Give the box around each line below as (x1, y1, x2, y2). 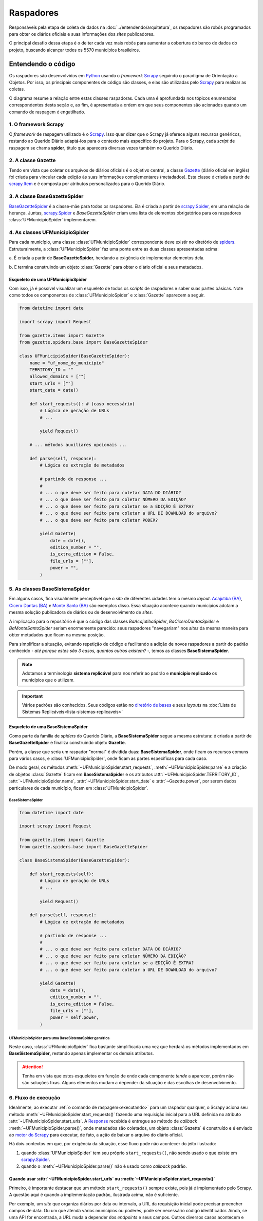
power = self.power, (50, 1015, 99, 1020)
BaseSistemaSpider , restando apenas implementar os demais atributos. (9, 1051, 154, 1056)
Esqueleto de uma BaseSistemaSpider (9, 724, 88, 730)
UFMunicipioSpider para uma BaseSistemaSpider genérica (9, 1036, 110, 1041)
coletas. (9, 86, 25, 92)
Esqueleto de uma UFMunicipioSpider (9, 276, 87, 282)
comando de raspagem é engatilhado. (9, 109, 85, 115)
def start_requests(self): (29, 871, 94, 877)
